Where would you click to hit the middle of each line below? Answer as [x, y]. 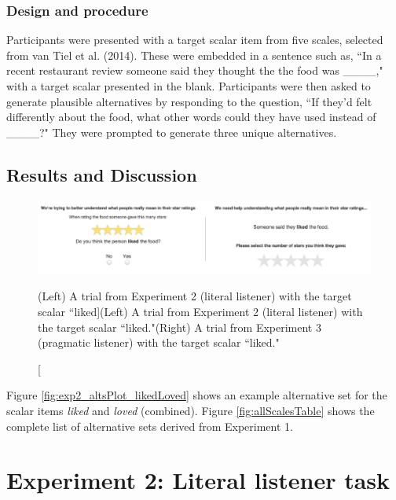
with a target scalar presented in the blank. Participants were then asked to [189, 86]
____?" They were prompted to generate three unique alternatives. [172, 132]
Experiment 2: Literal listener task [198, 480]
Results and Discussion [102, 174]
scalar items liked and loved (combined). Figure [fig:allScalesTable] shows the [191, 410]
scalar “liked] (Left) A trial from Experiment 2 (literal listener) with [200, 311]
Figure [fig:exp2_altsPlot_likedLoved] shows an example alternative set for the [197, 395]
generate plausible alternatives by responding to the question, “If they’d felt [189, 101]
